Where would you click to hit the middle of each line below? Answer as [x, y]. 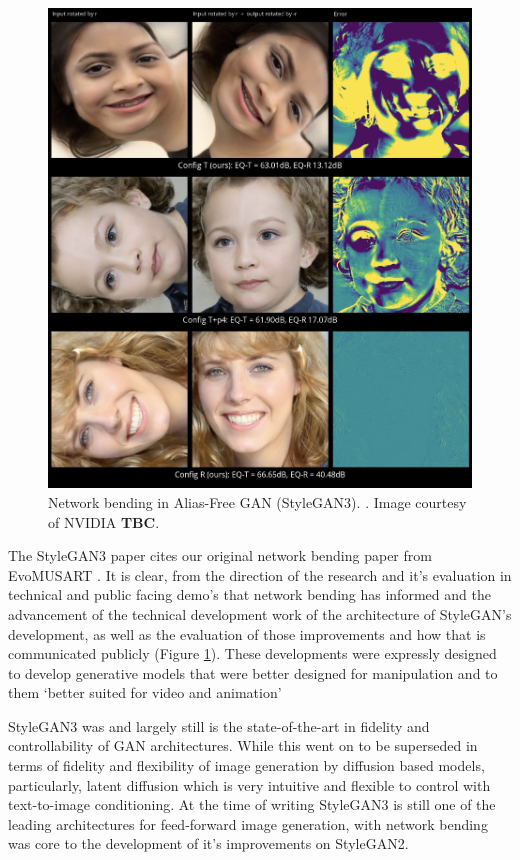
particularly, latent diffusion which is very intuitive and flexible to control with [249, 784]
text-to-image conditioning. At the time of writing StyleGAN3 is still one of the [252, 804]
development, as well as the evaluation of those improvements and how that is [247, 633]
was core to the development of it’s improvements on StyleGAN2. [208, 843]
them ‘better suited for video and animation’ [145, 692]
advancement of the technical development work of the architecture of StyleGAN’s [260, 613]
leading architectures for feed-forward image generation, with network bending [248, 823]
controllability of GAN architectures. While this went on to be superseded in [243, 745]
